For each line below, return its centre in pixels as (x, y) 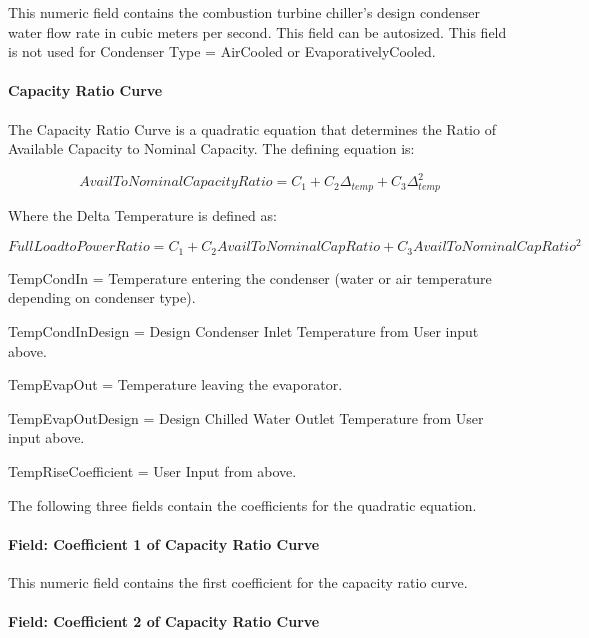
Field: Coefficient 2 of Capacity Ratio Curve (164, 621)
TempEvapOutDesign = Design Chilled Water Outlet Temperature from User (246, 417)
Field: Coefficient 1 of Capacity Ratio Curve (164, 543)
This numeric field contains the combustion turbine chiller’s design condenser (244, 12)
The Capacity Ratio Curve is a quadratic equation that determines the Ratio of (252, 128)
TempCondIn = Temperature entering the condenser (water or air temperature (250, 277)
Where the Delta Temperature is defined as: (142, 214)
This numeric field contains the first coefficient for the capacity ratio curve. (238, 581)
